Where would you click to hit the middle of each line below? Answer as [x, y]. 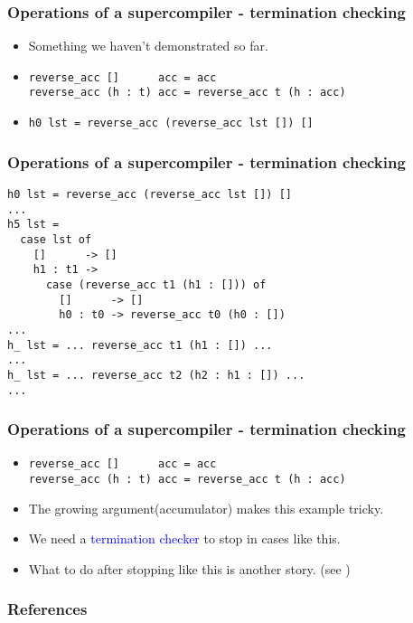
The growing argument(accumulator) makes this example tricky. [206, 508]
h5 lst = [33, 225]
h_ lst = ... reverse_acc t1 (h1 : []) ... [140, 345]
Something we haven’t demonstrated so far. [148, 46]
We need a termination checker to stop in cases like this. [184, 538]
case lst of [56, 239]
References [47, 609]
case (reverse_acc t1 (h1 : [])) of [156, 284]
